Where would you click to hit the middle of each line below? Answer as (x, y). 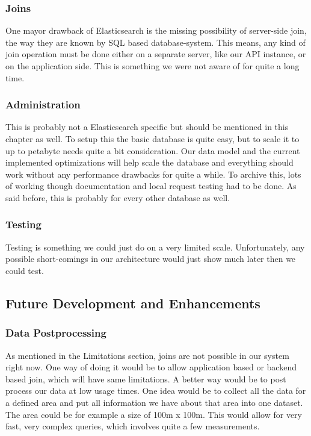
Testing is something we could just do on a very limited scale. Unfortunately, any (155, 247)
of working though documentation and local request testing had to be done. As (151, 186)
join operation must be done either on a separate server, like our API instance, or (156, 54)
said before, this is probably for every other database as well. (118, 197)
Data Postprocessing (56, 333)
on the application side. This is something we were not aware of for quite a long (152, 66)
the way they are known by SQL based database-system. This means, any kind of (155, 42)
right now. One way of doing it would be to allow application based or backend (151, 367)
